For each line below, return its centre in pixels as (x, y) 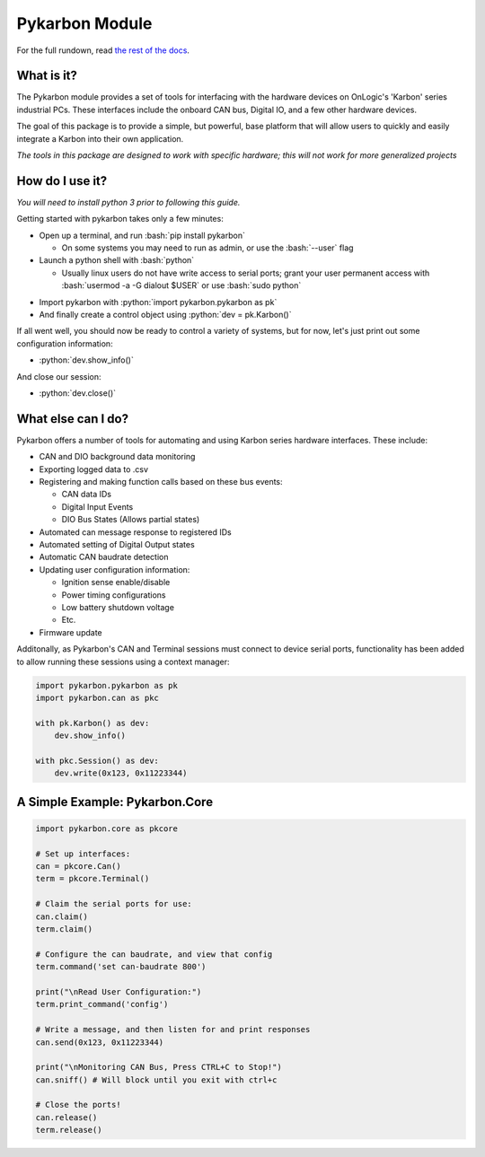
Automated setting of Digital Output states (117, 545)
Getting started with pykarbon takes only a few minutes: (120, 219)
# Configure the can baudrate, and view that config (154, 954)
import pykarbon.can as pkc (97, 697)
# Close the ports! (78, 1105)
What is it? (47, 76)
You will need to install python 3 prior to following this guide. (128, 202)
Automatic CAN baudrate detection (104, 557)
